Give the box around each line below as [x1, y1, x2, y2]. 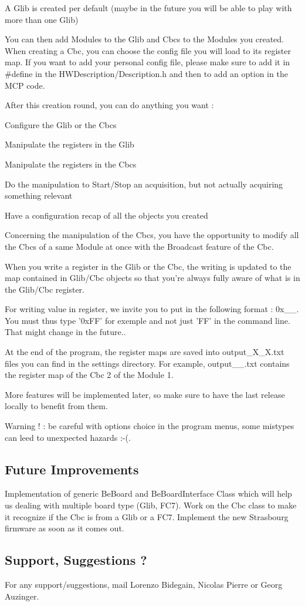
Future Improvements [5, 460, 139, 478]
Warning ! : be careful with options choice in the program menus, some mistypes [5, 420, 294, 432]
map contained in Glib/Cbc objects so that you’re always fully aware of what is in [5, 272, 300, 284]
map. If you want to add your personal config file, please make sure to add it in [5, 56, 290, 68]
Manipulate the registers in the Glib [5, 138, 134, 150]
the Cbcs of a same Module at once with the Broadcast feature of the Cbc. [5, 240, 274, 252]
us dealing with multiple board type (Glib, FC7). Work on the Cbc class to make [5, 499, 297, 511]
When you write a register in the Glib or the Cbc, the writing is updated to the [5, 260, 292, 272]
